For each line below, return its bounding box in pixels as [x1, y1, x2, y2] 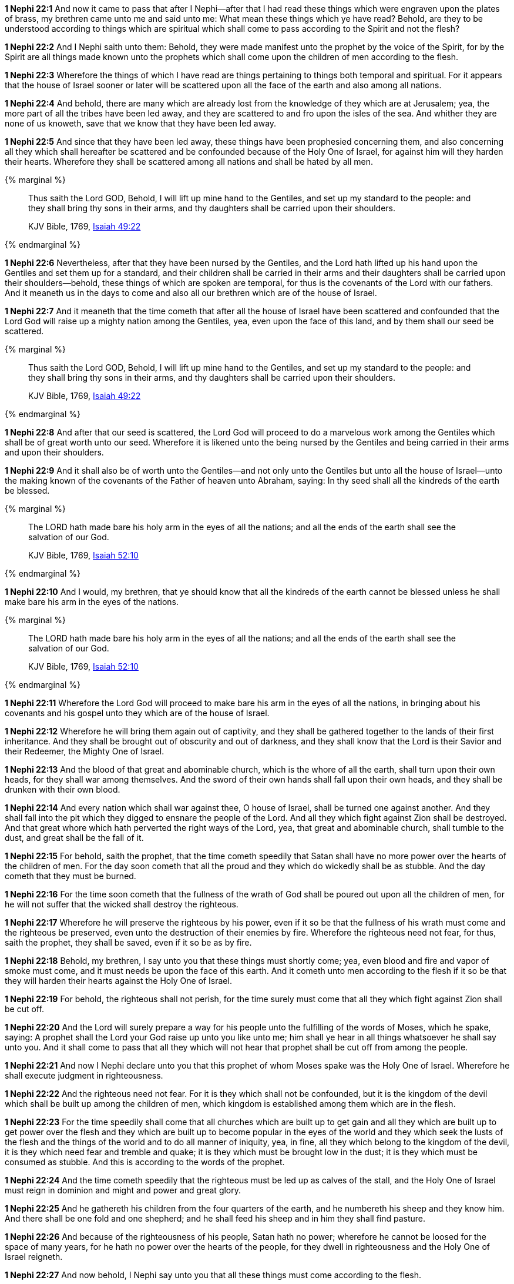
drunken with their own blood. [5, 784, 120, 794]
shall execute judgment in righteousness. [5, 1070, 163, 1080]
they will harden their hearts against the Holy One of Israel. [5, 976, 232, 986]
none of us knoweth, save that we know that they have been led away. [5, 118, 277, 128]
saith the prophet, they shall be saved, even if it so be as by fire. [5, 937, 252, 947]
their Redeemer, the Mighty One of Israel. [5, 746, 164, 756]
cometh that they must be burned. [5, 871, 136, 881]
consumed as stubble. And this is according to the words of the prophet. [5, 1157, 285, 1167]
